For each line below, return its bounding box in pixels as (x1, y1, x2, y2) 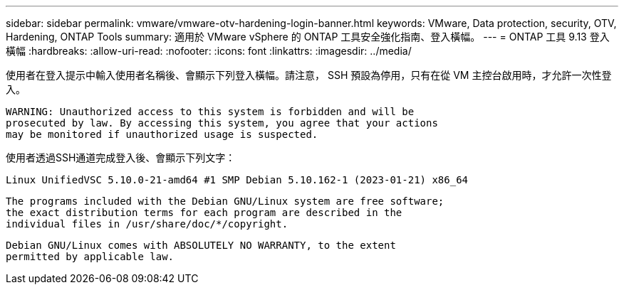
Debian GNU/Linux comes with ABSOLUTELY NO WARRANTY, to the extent (6, 240, 396, 251)
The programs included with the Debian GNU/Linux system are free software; (6, 195, 444, 207)
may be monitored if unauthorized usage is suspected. (6, 129, 318, 140)
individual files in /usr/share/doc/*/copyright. (6, 218, 288, 230)
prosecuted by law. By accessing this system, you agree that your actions (6, 117, 438, 129)
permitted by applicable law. (6, 251, 175, 262)
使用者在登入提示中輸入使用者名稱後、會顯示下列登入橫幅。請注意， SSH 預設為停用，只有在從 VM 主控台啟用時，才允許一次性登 (6, 69, 612, 81)
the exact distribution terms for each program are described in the (6, 207, 402, 218)
